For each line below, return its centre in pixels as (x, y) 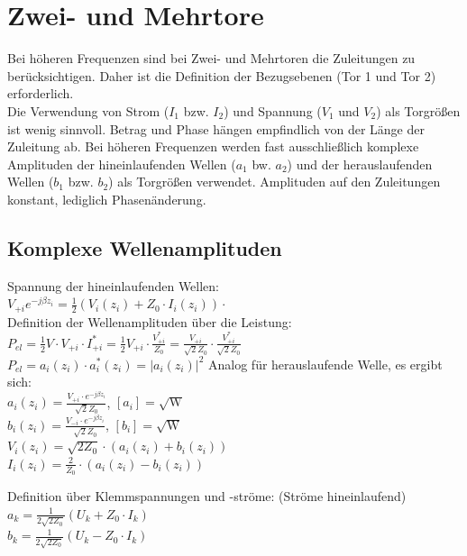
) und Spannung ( (273, 110)
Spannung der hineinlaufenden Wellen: (114, 285)
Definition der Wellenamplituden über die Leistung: (150, 321)
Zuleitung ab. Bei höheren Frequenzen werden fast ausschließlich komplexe (213, 146)
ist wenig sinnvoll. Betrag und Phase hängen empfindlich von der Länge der (216, 128)
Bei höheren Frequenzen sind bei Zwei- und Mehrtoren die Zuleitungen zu (211, 58)
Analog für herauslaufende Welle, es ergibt (325, 364)
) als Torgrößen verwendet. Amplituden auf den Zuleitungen (275, 182)
